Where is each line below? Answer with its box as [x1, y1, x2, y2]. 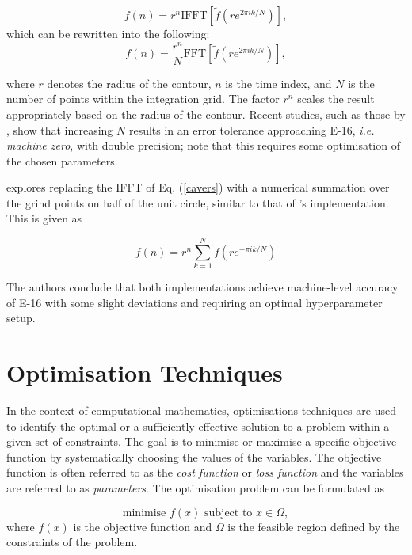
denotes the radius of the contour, [47, 74, 212, 91]
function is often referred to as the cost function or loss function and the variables [6, 464, 404, 481]
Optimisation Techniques [6, 356, 283, 389]
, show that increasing [6, 121, 113, 138]
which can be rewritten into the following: [6, 25, 210, 41]
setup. [6, 310, 36, 326]
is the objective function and [73, 518, 212, 534]
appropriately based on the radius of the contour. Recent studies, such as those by [6, 105, 406, 122]
